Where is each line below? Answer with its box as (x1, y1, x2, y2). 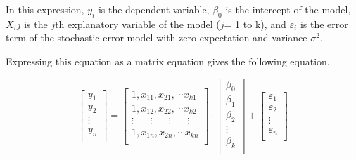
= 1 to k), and (224, 16, 286, 31)
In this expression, (6, 2, 84, 16)
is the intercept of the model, (225, 2, 351, 16)
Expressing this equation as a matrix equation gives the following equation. (6, 53, 330, 68)
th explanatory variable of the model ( (55, 16, 220, 31)
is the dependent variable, (98, 2, 210, 16)
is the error (300, 16, 348, 31)
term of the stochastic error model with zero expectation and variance (6, 30, 307, 45)
